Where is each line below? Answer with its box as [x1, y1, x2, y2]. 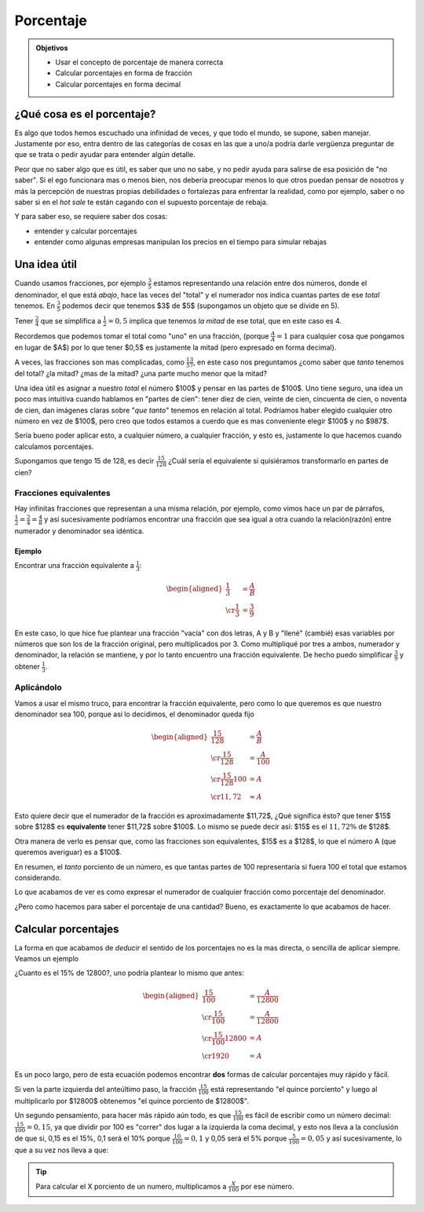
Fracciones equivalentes [14, 487, 111, 498]
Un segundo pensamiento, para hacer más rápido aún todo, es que [14, 1110, 232, 1119]
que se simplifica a [40, 316, 102, 325]
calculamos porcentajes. [14, 441, 94, 451]
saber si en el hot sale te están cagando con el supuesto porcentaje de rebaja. [14, 197, 269, 207]
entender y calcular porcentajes [34, 226, 137, 236]
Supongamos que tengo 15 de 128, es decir [14, 456, 155, 466]
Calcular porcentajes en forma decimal [55, 79, 181, 89]
